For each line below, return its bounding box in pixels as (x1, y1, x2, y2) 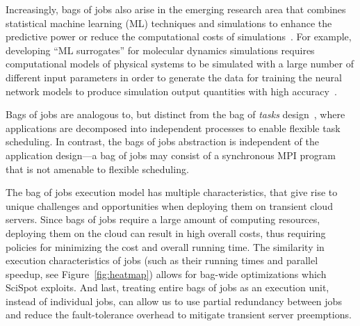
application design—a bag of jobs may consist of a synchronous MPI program (6, 147, 336, 162)
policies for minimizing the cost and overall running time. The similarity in (6, 239, 325, 254)
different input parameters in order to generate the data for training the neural (6, 70, 342, 84)
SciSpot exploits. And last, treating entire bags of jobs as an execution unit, (6, 280, 329, 295)
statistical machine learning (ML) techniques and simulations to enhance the (6, 15, 332, 30)
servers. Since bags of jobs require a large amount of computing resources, (6, 212, 320, 227)
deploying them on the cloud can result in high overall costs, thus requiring (6, 225, 326, 240)
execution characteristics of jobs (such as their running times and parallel (6, 253, 318, 268)
